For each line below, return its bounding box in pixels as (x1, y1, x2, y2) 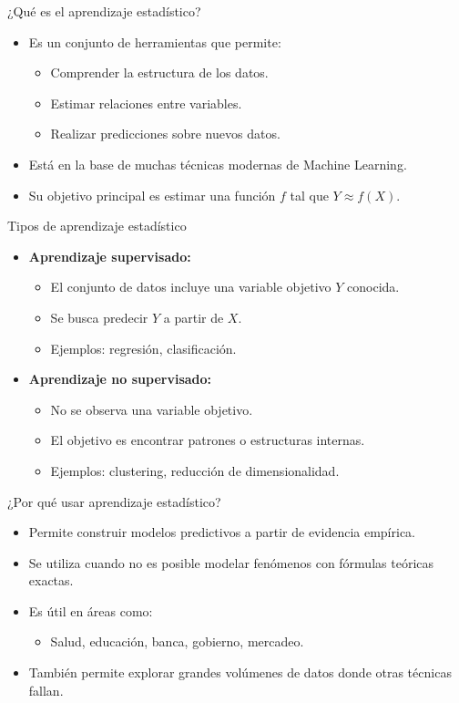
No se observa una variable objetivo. (50, 399, 253, 419)
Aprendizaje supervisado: (28, 246, 191, 265)
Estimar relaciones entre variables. (50, 93, 242, 112)
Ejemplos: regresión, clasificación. (50, 338, 237, 357)
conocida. (347, 277, 400, 296)
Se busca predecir (50, 307, 148, 326)
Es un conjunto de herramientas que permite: (28, 32, 281, 51)
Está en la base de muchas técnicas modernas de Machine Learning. (28, 154, 407, 173)
